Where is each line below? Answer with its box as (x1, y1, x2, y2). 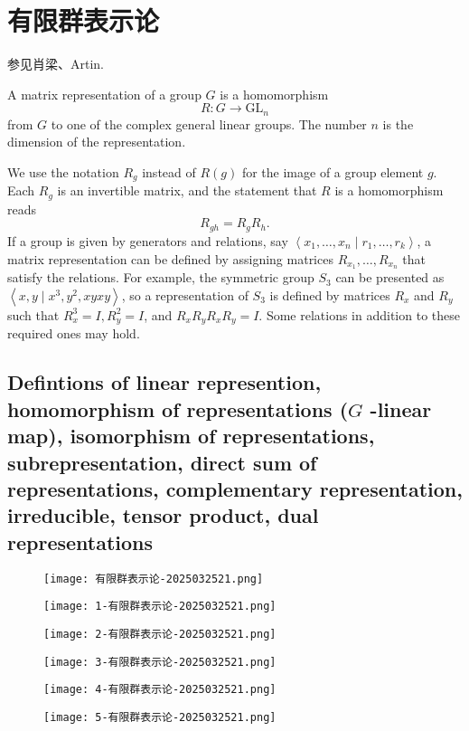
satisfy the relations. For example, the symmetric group (7, 268, 314, 287)
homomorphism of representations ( (7, 394, 349, 422)
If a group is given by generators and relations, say (7, 231, 288, 250)
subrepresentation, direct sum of (7, 448, 317, 476)
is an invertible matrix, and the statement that (57, 181, 317, 200)
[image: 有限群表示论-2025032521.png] (43, 572, 264, 585)
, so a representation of (121, 285, 249, 304)
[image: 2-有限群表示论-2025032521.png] (43, 627, 277, 641)
